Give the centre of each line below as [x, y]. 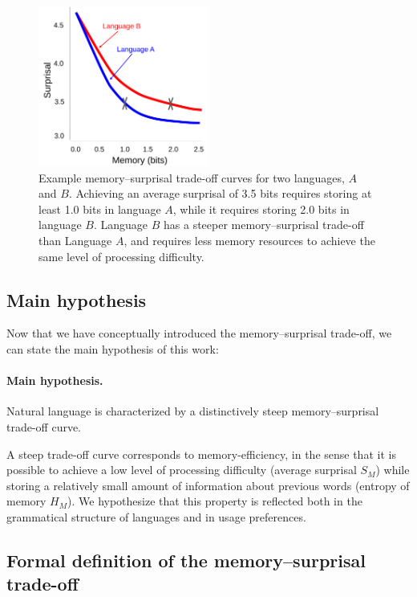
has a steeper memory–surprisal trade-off [264, 225]
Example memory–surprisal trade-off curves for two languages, [192, 177]
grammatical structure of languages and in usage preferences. [156, 516]
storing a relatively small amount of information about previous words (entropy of [208, 485]
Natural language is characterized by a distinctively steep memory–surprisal [193, 411]
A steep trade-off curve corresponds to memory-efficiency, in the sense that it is [201, 454]
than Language [75, 240]
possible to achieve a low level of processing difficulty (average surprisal [182, 470]
